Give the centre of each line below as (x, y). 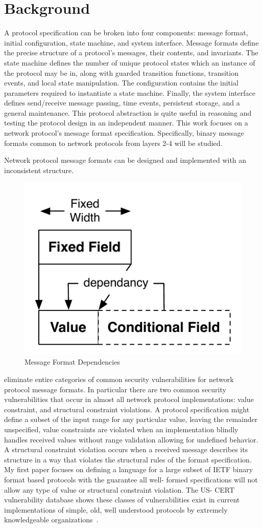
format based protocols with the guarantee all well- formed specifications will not (131, 479)
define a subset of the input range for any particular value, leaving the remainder (131, 419)
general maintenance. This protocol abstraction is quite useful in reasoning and (128, 112)
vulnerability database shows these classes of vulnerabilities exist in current (122, 500)
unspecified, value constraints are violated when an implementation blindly (121, 429)
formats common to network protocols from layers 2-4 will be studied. (113, 143)
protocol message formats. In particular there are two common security (115, 389)
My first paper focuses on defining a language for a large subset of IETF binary (129, 469)
